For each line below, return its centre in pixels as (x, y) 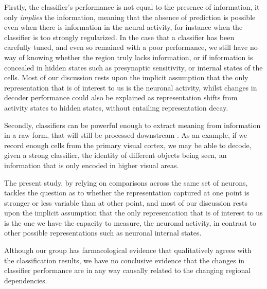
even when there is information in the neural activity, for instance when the (123, 27)
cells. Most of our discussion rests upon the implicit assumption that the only (126, 77)
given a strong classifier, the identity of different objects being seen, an (115, 155)
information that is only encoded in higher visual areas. (92, 165)
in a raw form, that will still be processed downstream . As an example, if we (126, 135)
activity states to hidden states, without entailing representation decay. (116, 107)
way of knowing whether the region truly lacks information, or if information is (129, 57)
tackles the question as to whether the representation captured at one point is (127, 193)
